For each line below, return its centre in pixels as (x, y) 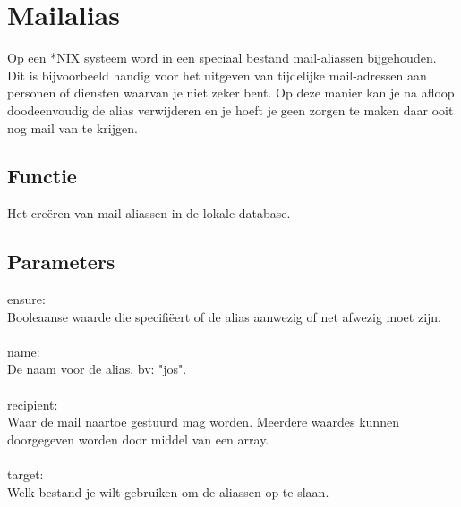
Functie (42, 176)
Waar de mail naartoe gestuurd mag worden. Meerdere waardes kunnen (203, 422)
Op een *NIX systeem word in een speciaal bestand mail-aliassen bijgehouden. (222, 58)
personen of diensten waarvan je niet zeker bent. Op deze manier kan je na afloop (231, 93)
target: (26, 474)
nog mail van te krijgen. (73, 127)
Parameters (61, 262)
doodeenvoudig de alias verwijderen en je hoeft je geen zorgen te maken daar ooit (230, 110)
